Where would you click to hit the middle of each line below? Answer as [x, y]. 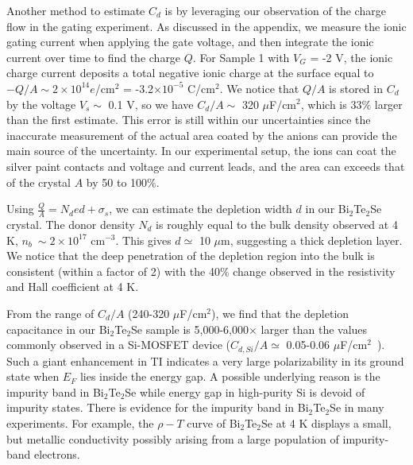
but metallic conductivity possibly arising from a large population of [173, 438]
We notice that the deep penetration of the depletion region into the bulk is [191, 256]
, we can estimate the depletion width [201, 209]
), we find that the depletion [280, 313]
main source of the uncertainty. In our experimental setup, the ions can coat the [201, 151]
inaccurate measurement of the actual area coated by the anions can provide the [202, 135]
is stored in [356, 88]
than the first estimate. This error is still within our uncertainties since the [189, 120]
